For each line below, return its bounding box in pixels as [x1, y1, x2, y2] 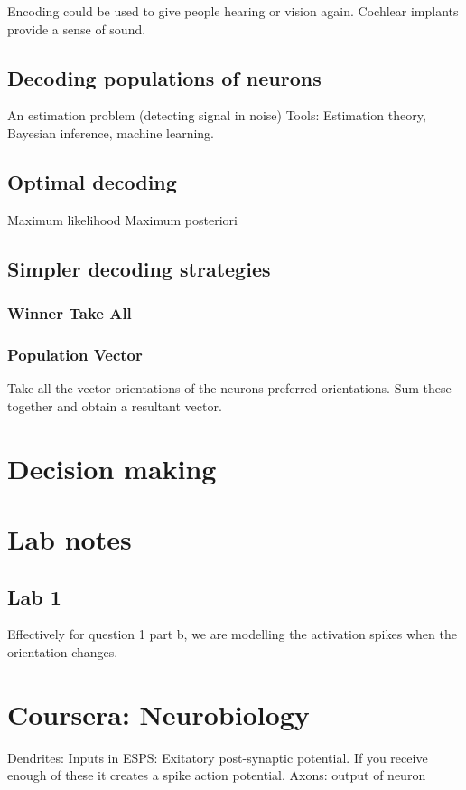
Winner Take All [7, 302, 132, 324]
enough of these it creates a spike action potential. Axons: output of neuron [7, 766, 426, 785]
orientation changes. [7, 642, 118, 661]
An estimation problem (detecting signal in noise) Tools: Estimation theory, [7, 106, 426, 125]
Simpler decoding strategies [7, 254, 271, 282]
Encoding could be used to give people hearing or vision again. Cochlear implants [7, 2, 459, 20]
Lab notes [7, 520, 132, 557]
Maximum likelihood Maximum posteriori [7, 210, 238, 229]
